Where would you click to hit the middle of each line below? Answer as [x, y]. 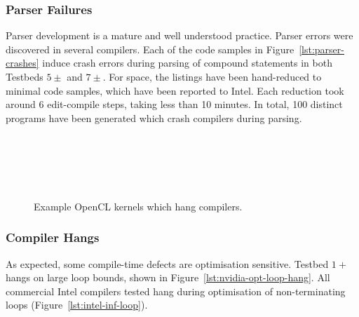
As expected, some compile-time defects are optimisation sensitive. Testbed [167, 263]
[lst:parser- [321, 49]
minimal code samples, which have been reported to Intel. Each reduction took [175, 90]
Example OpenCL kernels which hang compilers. [138, 206]
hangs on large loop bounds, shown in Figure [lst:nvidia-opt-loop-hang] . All [168, 277]
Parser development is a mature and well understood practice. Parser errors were [179, 35]
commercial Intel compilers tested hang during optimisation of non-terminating [176, 291]
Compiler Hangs [53, 237]
